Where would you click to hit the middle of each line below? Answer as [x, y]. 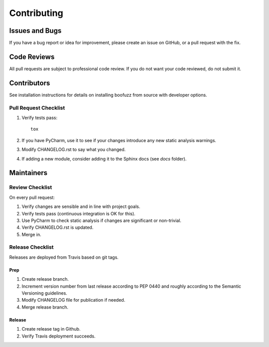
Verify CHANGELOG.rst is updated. [58, 227]
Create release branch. [45, 279]
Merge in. [32, 234]
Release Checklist [32, 247]
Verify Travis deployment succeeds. [59, 336]
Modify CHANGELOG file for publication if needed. [73, 300]
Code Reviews [32, 57]
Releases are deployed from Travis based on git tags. [64, 257]
